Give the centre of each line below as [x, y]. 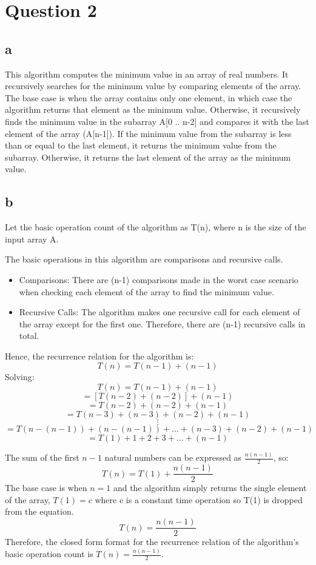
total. [29, 336]
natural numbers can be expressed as [173, 457]
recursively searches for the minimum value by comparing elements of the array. [153, 86]
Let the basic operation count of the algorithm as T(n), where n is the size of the [156, 227]
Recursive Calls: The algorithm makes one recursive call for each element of [160, 312]
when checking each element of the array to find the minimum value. [146, 291]
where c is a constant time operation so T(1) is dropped [199, 499]
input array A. [32, 239]
